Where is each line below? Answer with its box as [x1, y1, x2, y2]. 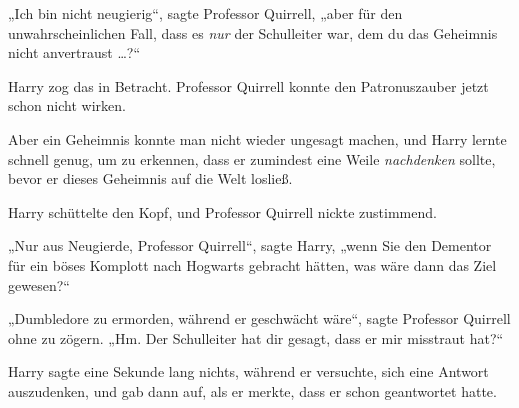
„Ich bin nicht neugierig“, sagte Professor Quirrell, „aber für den [8, 3, 403, 23]
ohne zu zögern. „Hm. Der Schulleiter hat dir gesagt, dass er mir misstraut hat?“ [8, 327, 504, 348]
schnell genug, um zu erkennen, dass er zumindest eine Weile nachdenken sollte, [8, 148, 496, 169]
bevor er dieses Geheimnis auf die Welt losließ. [8, 168, 293, 189]
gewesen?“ [8, 274, 70, 295]
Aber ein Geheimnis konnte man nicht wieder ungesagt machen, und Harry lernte [8, 128, 507, 149]
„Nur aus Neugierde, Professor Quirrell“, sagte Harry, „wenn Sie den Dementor [8, 235, 492, 256]
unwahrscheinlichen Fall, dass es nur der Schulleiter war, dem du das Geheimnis [8, 22, 498, 43]
